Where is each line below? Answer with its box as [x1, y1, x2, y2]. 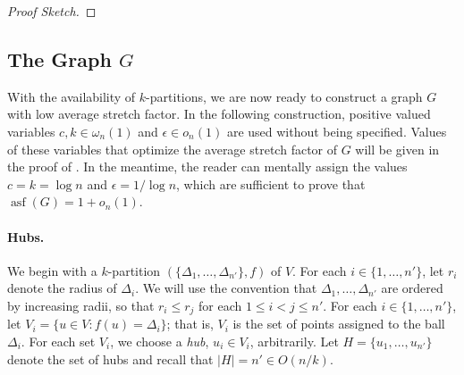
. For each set [21, 331, 96, 350]
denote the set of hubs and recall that [7, 349, 214, 368]
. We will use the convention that [135, 279, 317, 297]
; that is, [166, 314, 214, 333]
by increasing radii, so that [7, 296, 155, 314]
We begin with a [7, 261, 97, 279]
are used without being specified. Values [226, 121, 447, 140]
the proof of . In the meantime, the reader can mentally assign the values [7, 157, 408, 176]
